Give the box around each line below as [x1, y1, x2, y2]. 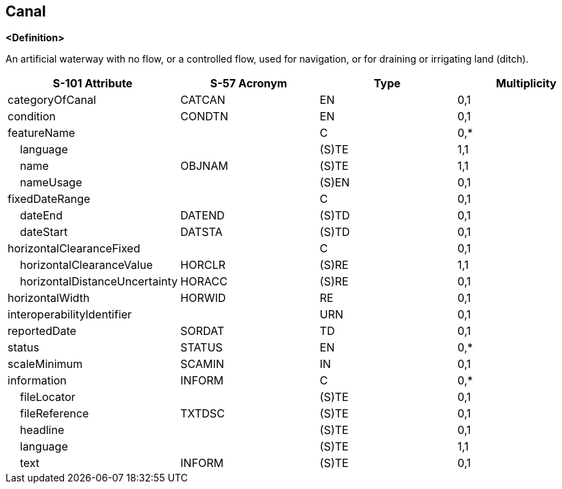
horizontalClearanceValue [20, 258, 153, 272]
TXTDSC [180, 406, 225, 421]
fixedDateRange [8, 192, 91, 206]
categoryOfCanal [8, 93, 96, 107]
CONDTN [180, 109, 228, 124]
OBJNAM [180, 159, 228, 173]
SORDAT [180, 324, 225, 338]
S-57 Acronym [210, 76, 288, 91]
